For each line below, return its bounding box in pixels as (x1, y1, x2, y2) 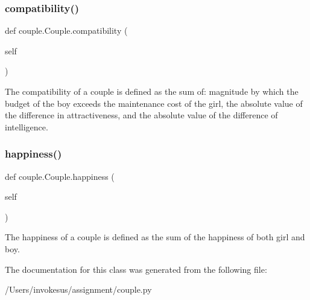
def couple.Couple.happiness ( (5, 170, 115, 182)
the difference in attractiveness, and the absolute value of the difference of (5, 109, 278, 121)
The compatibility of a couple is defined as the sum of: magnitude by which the (5, 85, 299, 97)
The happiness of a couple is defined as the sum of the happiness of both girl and (5, 231, 305, 243)
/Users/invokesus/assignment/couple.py (5, 283, 152, 296)
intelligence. (5, 120, 48, 133)
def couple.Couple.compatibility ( (5, 24, 128, 37)
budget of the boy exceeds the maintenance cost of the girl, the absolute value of (5, 97, 303, 109)
